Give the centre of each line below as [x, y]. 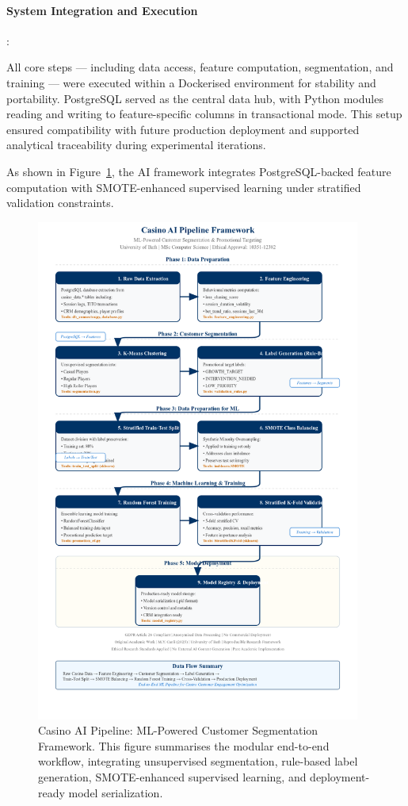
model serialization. [116, 792]
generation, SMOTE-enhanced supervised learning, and [172, 776]
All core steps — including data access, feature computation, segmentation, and [200, 67]
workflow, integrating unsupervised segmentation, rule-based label [198, 761]
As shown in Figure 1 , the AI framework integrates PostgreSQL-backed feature [199, 171]
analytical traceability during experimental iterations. [136, 145]
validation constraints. [60, 203]
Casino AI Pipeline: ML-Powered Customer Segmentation [178, 730]
